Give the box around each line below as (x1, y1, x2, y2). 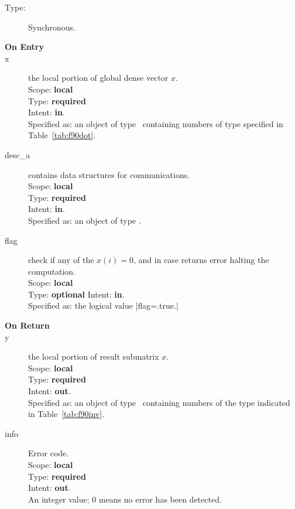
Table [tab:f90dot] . (28, 129, 96, 141)
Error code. (28, 447, 69, 459)
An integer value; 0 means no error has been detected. (28, 493, 222, 505)
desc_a (5, 148, 30, 160)
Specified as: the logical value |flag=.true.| (28, 299, 179, 312)
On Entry (5, 40, 44, 53)
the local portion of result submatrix (28, 350, 159, 363)
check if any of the (28, 254, 94, 266)
